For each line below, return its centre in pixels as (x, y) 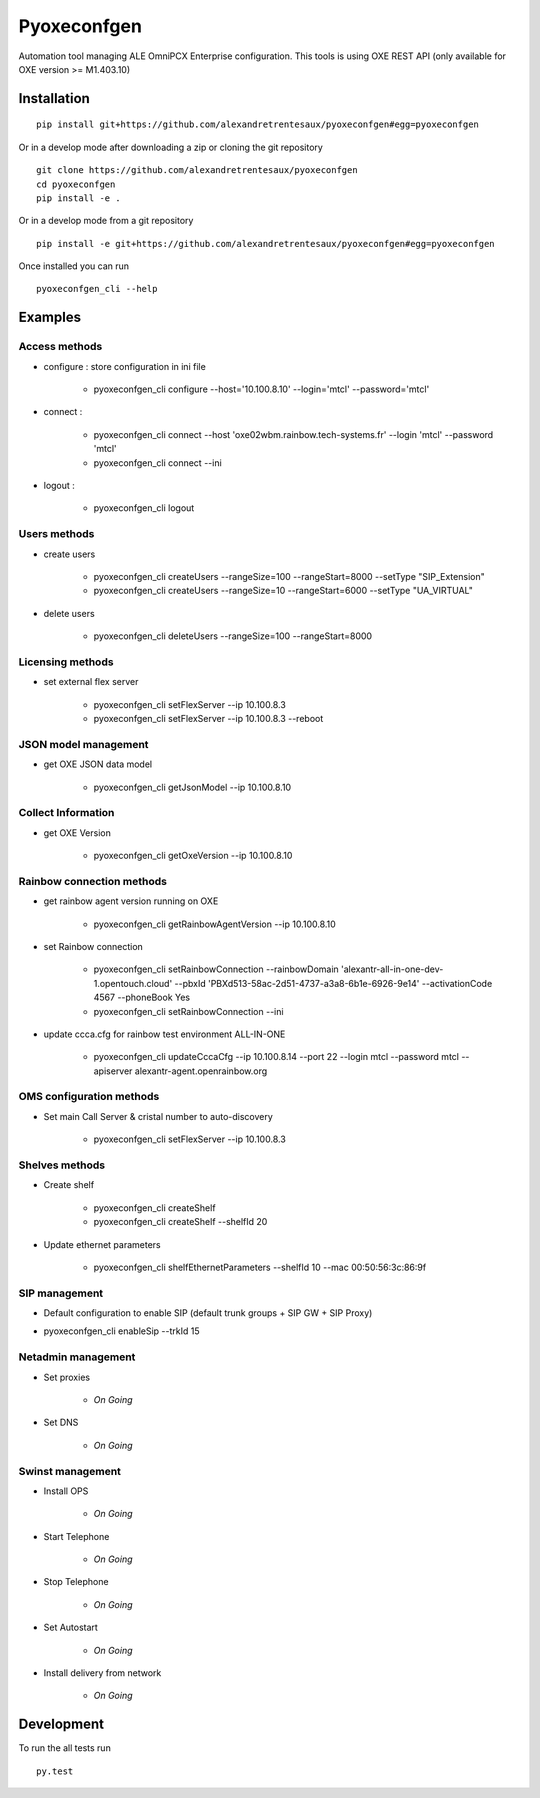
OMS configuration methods (89, 1097)
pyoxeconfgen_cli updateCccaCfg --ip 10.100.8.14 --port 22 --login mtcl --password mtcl (276, 1057)
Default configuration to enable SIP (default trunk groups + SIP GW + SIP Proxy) (208, 1313)
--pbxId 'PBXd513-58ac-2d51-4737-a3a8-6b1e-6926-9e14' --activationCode (333, 983)
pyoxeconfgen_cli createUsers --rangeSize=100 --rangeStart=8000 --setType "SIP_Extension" (289, 576)
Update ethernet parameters (102, 1244)
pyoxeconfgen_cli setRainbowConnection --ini (188, 1011)
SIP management (61, 1293)
